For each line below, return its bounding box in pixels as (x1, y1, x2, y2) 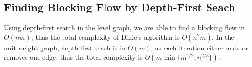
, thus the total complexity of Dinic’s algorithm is (31, 32, 180, 42)
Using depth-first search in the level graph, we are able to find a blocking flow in (4, 22, 245, 33)
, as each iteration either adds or (150, 42, 248, 52)
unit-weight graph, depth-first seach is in (4, 42, 126, 52)
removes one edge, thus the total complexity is (4, 52, 143, 62)
